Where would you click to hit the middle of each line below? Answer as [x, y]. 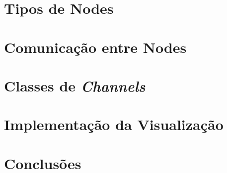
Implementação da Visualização [114, 124]
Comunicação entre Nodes [95, 47]
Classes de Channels [75, 86]
